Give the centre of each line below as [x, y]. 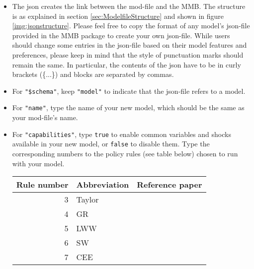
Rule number [42, 185]
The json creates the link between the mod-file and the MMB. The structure [129, 6]
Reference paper [169, 185]
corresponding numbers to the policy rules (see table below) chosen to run [125, 153]
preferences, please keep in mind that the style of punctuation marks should [128, 54]
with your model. [38, 163]
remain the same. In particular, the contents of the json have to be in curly [127, 64]
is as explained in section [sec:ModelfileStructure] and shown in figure [118, 16]
